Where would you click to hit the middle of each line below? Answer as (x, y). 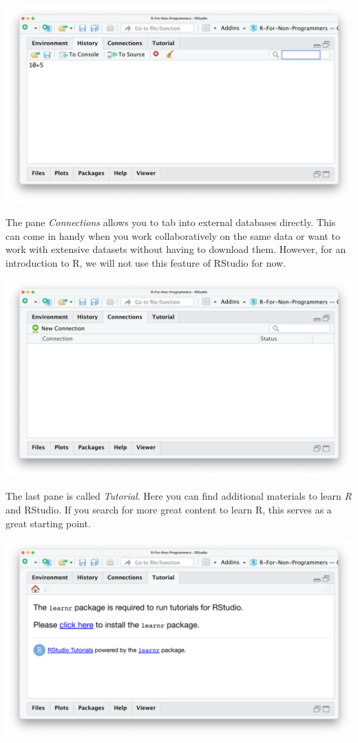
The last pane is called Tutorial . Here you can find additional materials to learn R (179, 496)
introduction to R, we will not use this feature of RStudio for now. (146, 262)
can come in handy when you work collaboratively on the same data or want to (173, 235)
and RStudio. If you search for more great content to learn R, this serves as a (169, 510)
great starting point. (48, 523)
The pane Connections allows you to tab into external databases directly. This (171, 222)
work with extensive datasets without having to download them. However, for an (176, 249)
